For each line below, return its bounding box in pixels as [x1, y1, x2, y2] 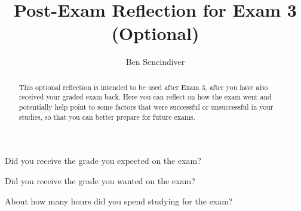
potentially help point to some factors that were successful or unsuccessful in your [19, 102, 274, 112]
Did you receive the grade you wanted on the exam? [5, 174, 195, 187]
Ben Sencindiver [125, 55, 185, 68]
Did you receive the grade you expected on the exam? [5, 154, 201, 167]
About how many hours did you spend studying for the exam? [5, 194, 233, 207]
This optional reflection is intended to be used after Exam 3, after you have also [19, 82, 268, 92]
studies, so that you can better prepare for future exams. [19, 111, 195, 122]
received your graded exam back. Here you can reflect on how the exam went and [19, 92, 272, 102]
